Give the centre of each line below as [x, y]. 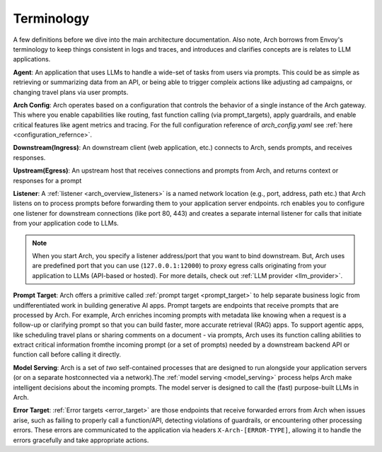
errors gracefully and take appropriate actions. [81, 440]
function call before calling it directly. [67, 354]
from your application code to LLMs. [66, 224]
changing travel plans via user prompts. [71, 92]
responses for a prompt [47, 180]
